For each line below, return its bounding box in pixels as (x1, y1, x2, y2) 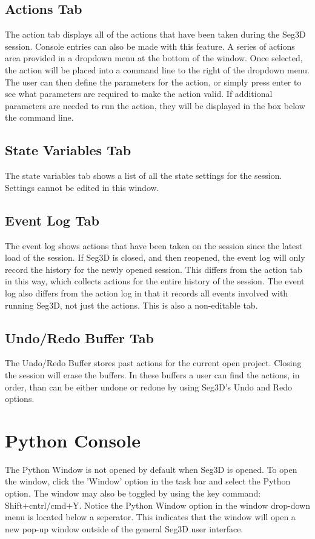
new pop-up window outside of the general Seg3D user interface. (5, 522, 244, 535)
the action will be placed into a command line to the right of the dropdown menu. (5, 63, 310, 76)
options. (5, 392, 35, 405)
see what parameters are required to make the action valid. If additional (5, 87, 273, 100)
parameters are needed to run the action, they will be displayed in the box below (5, 99, 305, 112)
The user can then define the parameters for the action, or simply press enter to (5, 75, 302, 88)
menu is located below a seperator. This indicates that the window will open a (5, 511, 296, 523)
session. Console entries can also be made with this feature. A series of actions (5, 39, 295, 52)
